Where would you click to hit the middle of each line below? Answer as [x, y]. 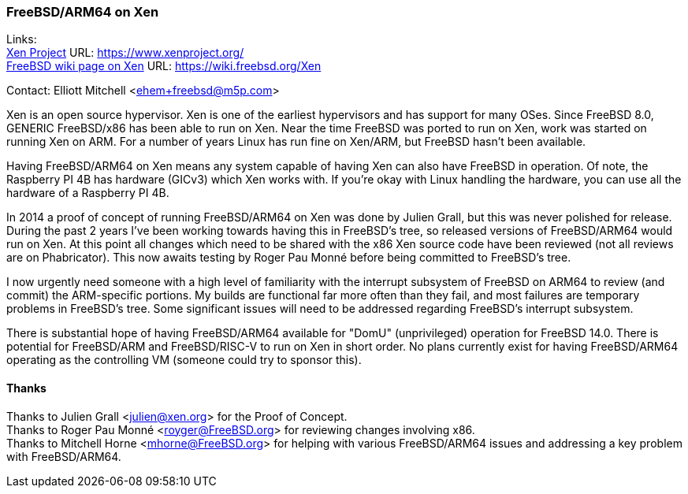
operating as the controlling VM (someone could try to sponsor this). [184, 360]
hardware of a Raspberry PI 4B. [88, 193]
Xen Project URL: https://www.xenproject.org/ [125, 53]
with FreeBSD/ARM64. [64, 456]
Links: [22, 39]
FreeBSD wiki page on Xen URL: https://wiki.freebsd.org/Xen [164, 66]
